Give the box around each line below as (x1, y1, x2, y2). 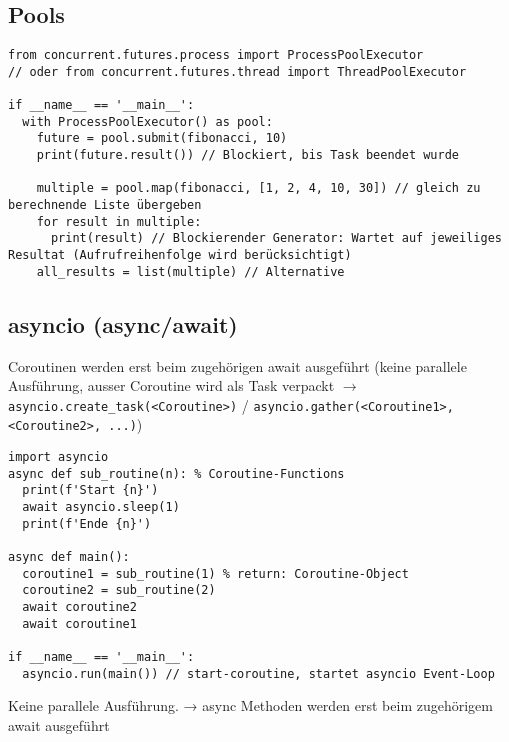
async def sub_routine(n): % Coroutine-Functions (8, 466, 345, 481)
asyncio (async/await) (8, 308, 238, 339)
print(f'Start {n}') (22, 483, 159, 498)
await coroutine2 (22, 600, 137, 614)
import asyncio (8, 450, 109, 465)
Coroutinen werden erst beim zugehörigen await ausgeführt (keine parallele (8, 355, 467, 376)
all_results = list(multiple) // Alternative (36, 264, 345, 279)
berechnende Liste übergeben (8, 198, 202, 213)
